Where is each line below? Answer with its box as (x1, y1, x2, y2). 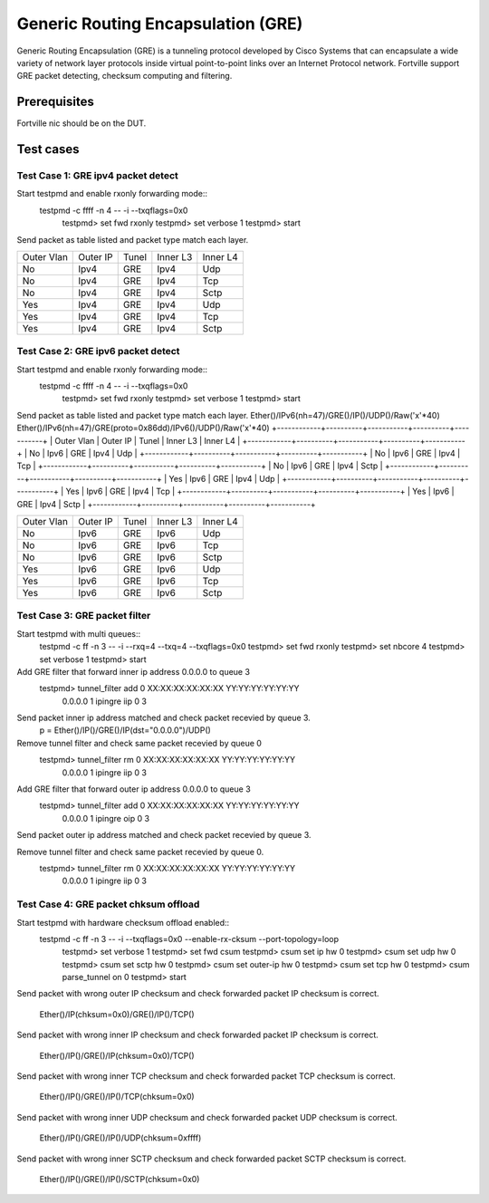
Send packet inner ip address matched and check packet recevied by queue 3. (16, 712, 312, 724)
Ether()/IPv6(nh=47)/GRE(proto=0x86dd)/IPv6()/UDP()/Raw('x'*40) (16, 422, 271, 434)
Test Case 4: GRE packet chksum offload (16, 898, 200, 910)
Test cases (16, 141, 81, 158)
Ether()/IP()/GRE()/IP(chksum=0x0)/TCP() (39, 1050, 195, 1061)
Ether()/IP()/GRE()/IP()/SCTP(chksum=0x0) (39, 1174, 200, 1184)
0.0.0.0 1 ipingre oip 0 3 (62, 813, 149, 823)
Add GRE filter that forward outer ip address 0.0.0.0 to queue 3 (16, 784, 251, 794)
